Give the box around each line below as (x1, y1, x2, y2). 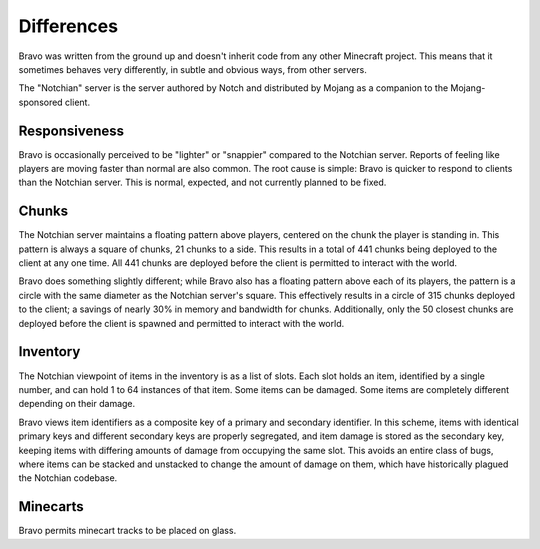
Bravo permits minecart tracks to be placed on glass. (18, 525, 237, 537)
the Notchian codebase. (18, 472, 118, 484)
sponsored (18, 96, 64, 108)
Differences (18, 15, 119, 37)
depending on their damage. (18, 398, 136, 410)
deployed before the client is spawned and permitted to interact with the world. (18, 317, 345, 329)
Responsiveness (18, 122, 125, 139)
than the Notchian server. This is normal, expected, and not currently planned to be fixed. (18, 176, 387, 189)
